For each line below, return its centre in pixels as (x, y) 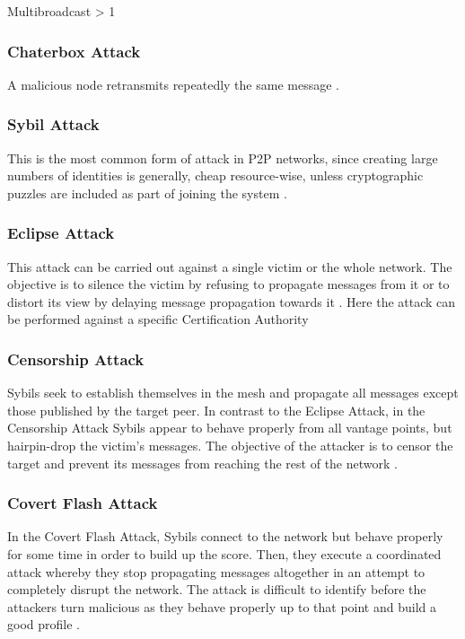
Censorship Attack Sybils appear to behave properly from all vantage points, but (230, 428)
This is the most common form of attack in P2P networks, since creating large (223, 158)
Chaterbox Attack (74, 51)
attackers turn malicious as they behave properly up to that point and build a (222, 606)
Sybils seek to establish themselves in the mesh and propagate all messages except (233, 393)
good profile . (44, 624)
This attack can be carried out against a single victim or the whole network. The (230, 266)
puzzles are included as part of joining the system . (147, 193)
